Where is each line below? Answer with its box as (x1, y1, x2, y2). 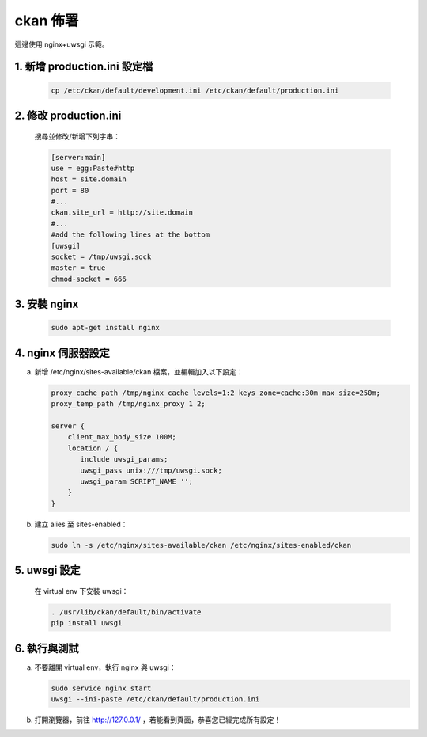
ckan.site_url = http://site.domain (51, 208, 194, 217)
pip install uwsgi (51, 618, 123, 628)
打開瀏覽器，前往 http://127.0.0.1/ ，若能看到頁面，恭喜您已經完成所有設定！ (34, 715, 282, 724)
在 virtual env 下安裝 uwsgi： (34, 586, 129, 595)
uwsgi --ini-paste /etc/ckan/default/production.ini (51, 695, 260, 704)
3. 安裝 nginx (14, 298, 79, 311)
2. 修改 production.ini (14, 108, 122, 122)
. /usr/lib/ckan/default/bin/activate (51, 607, 202, 617)
